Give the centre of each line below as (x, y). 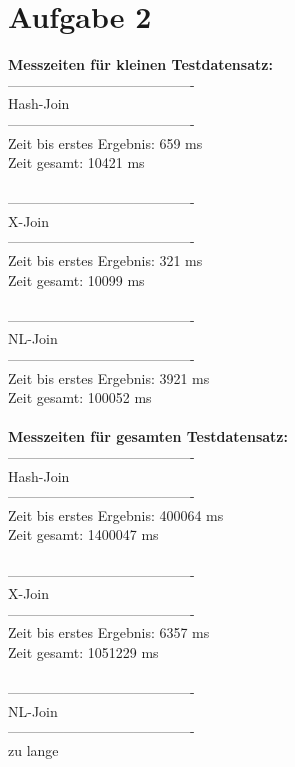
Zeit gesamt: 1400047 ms (83, 534)
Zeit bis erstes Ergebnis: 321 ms (105, 260)
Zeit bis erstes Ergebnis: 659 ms (105, 142)
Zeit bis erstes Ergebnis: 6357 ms (109, 632)
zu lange (33, 749)
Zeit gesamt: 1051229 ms (83, 651)
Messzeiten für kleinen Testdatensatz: (140, 64)
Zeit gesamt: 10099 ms (76, 279)
